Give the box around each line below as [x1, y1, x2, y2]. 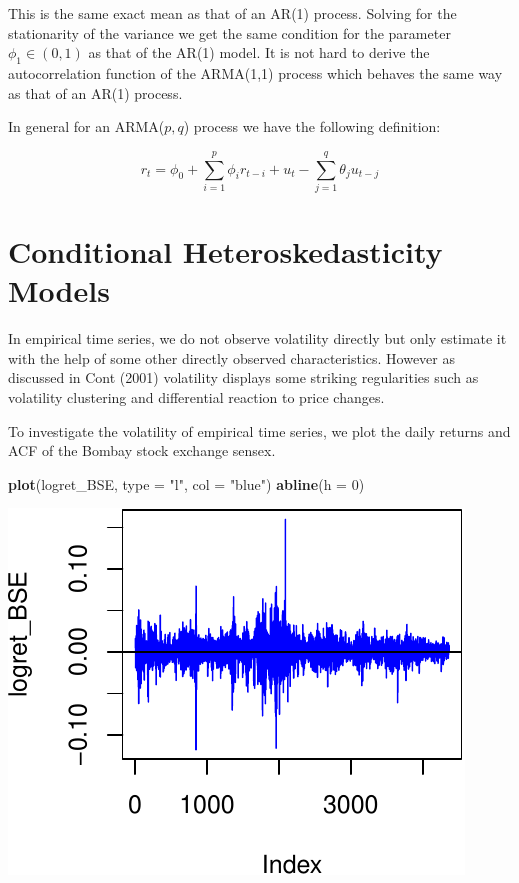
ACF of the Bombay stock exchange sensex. [8, 440, 276, 461]
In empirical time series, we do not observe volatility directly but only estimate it [8, 328, 507, 349]
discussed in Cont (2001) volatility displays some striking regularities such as [8, 367, 479, 388]
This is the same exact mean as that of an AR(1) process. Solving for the [8, 3, 457, 23]
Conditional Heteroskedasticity [8, 231, 443, 272]
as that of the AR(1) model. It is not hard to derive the [88, 42, 430, 63]
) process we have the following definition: [183, 116, 441, 137]
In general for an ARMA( [8, 116, 165, 137]
